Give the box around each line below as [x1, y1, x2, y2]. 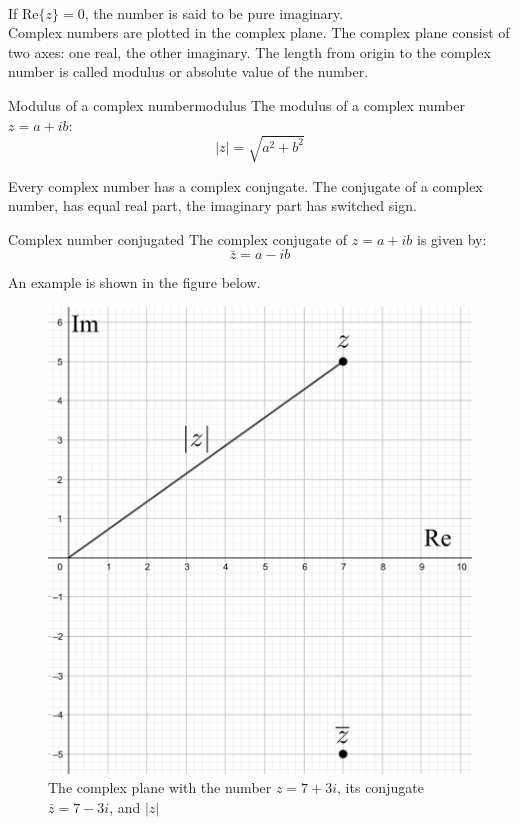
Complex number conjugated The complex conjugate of [8, 228, 348, 249]
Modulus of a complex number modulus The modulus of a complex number [8, 94, 465, 115]
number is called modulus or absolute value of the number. [8, 61, 369, 82]
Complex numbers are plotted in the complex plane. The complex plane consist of [8, 22, 510, 43]
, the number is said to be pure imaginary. [84, 2, 344, 23]
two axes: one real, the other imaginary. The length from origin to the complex [8, 41, 491, 62]
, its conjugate [337, 777, 424, 798]
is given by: [417, 228, 487, 249]
